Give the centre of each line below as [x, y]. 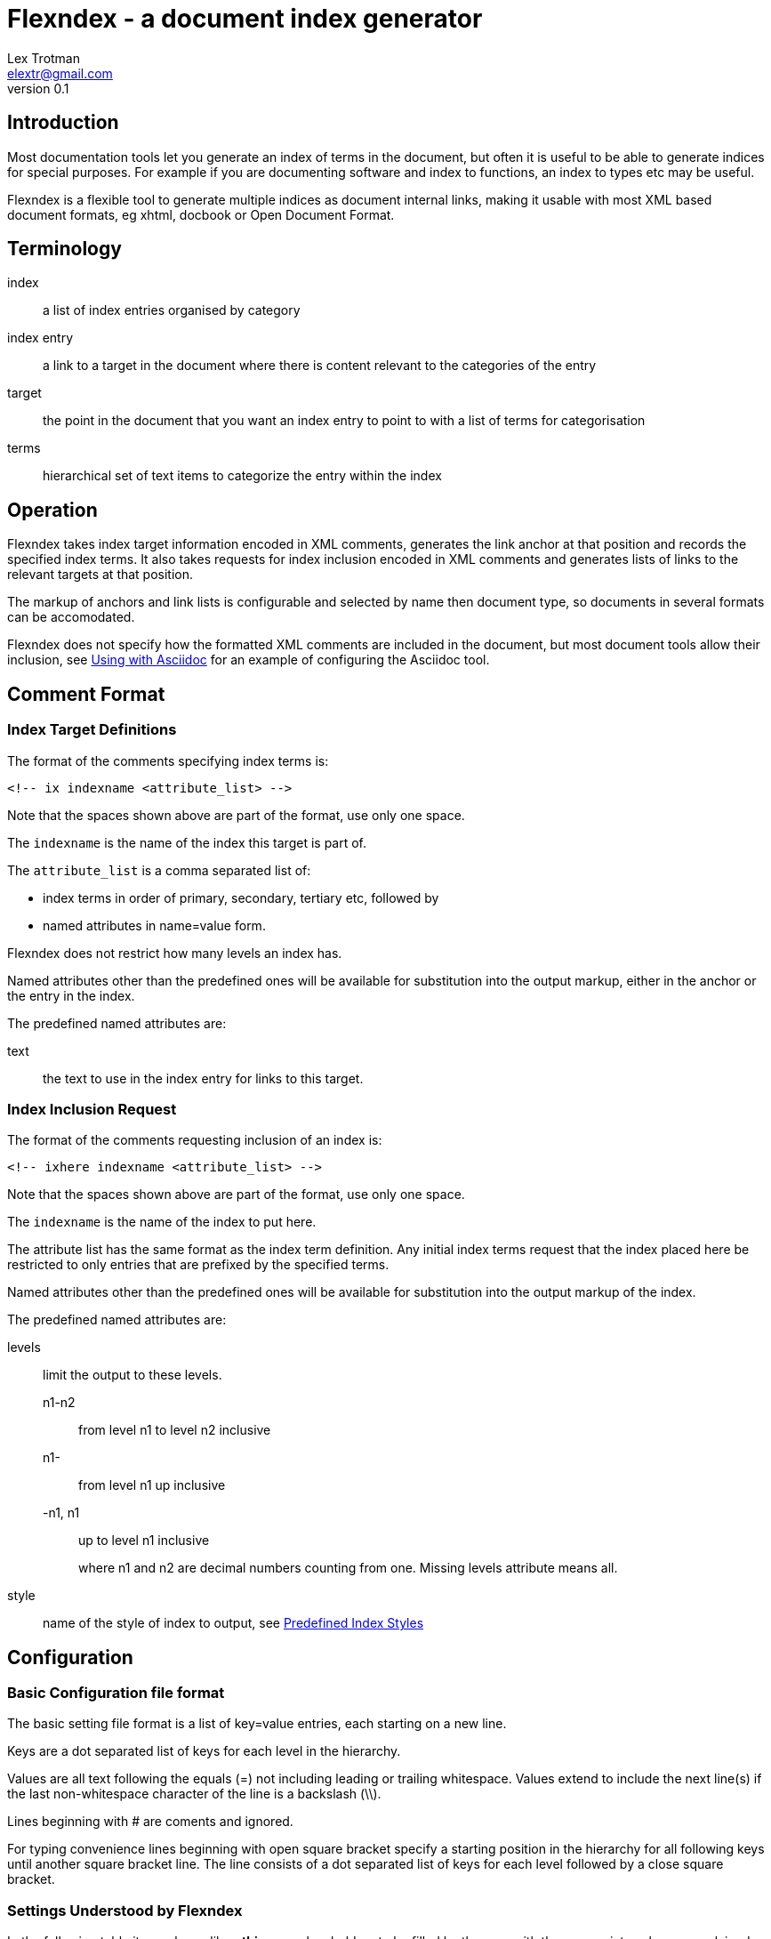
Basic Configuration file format [116, 1693]
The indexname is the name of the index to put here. [162, 1222]
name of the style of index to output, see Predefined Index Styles [233, 1623]
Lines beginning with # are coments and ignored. [150, 1822]
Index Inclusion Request [92, 1109]
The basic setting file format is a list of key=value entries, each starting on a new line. [257, 1724]
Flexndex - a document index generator [245, 19]
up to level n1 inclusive [144, 1541]
